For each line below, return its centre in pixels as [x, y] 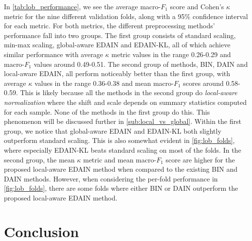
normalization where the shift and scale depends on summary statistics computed [126, 102]
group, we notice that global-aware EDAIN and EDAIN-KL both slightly [113, 131]
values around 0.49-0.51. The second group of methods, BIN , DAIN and [141, 64]
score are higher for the [200, 159]
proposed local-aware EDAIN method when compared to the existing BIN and [121, 169]
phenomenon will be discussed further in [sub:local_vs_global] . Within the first [123, 121]
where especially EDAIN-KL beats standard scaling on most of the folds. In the [123, 150]
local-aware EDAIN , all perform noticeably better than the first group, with [117, 73]
